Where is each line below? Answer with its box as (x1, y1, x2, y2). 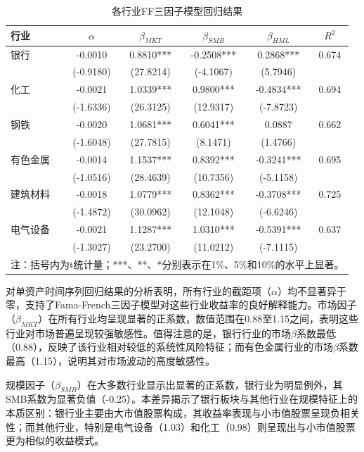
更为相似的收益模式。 (6, 433, 104, 448)
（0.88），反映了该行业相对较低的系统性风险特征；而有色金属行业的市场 (6, 339, 333, 354)
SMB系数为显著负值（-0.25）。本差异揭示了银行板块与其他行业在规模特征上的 (6, 391, 358, 406)
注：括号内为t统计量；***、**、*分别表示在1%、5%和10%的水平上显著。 (11, 256, 344, 271)
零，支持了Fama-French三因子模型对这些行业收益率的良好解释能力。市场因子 (6, 297, 357, 312)
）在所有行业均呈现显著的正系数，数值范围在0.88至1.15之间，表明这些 (38, 311, 359, 326)
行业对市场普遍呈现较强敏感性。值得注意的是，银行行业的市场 (6, 325, 291, 340)
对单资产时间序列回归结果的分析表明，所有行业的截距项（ (6, 283, 271, 298)
